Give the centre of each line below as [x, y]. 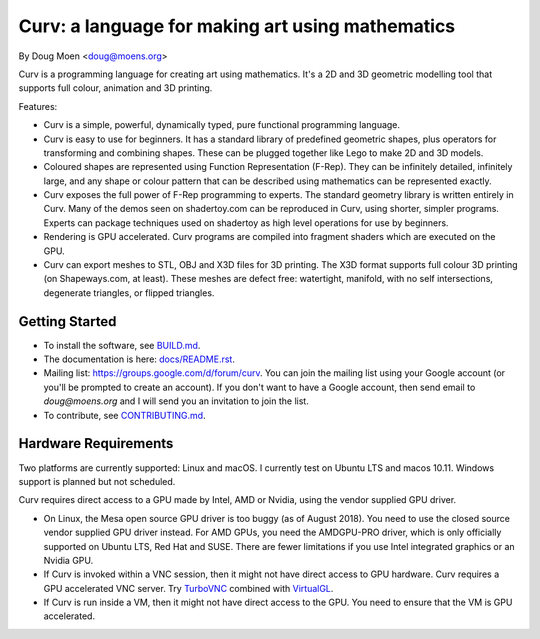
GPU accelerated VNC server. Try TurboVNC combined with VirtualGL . [188, 588]
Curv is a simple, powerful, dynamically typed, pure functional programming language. [221, 125]
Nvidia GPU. [68, 560]
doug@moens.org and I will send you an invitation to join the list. [176, 401]
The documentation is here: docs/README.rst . [139, 359]
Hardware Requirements [96, 443]
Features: [38, 106]
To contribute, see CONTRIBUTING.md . [124, 415]
